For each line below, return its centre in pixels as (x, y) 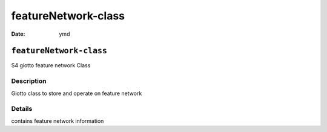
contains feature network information (58, 120)
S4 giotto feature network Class (51, 65)
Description (29, 81)
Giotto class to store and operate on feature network (77, 93)
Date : (18, 34)
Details (22, 109)
